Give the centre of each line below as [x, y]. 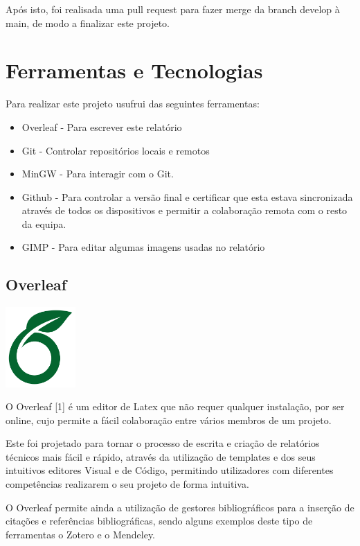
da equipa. [44, 223]
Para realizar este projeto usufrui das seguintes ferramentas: [133, 104]
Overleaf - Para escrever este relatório [102, 126]
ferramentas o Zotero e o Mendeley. [81, 534]
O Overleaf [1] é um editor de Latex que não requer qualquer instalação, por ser [175, 406]
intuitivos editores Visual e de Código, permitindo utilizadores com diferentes [170, 470]
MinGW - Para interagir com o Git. [98, 174]
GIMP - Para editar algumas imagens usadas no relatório [143, 247]
